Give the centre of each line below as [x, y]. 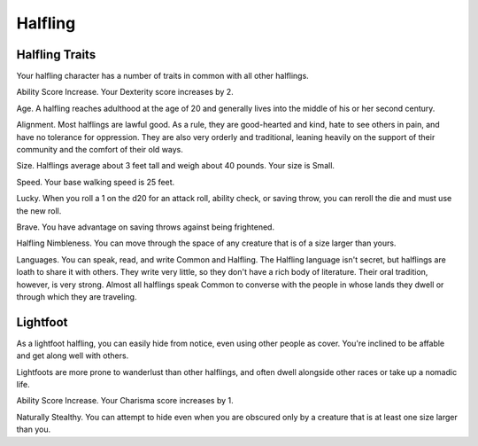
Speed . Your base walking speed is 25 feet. [96, 182]
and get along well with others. [73, 356]
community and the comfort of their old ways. [100, 150]
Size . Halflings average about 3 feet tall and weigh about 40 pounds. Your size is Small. [176, 166]
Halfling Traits [56, 55]
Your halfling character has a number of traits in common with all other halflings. [162, 76]
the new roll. [39, 211]
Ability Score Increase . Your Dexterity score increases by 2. [125, 92]
